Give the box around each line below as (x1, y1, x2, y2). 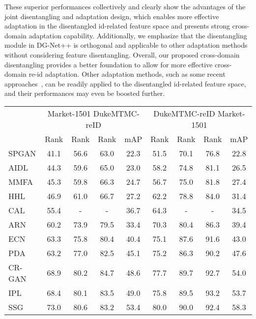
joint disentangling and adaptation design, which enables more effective (4, 11, 219, 21)
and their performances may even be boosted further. (4, 88, 165, 98)
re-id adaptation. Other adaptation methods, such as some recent (28, 69, 226, 79)
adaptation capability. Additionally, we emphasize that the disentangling (28, 30, 247, 40)
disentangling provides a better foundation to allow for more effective (4, 59, 213, 69)
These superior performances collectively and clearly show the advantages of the (4, 1, 246, 11)
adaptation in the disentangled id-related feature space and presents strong (4, 21, 230, 31)
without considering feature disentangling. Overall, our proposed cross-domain (4, 49, 240, 59)
